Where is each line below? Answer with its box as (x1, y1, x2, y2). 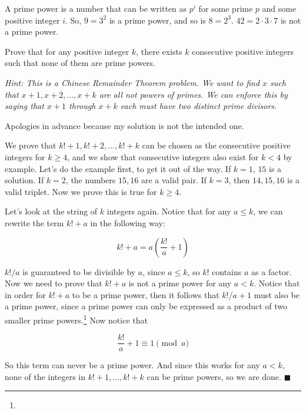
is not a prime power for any (128, 277, 232, 289)
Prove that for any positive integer (5, 45, 129, 57)
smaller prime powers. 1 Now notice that (5, 312, 148, 326)
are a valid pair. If (141, 174, 207, 186)
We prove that (5, 139, 56, 151)
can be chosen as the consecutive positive (142, 139, 291, 151)
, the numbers (65, 174, 116, 186)
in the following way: (90, 216, 165, 229)
